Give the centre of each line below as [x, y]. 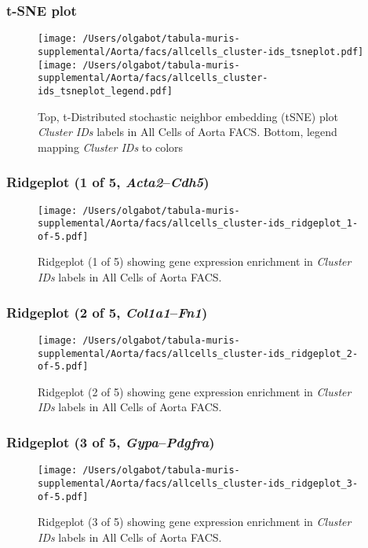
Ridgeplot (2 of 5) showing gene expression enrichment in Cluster [195, 391]
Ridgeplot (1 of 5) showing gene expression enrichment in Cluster [195, 261]
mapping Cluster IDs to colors [111, 147]
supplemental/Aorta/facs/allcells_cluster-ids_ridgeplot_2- [198, 353]
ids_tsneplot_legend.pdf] [105, 91]
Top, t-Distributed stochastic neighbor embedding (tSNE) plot [188, 116]
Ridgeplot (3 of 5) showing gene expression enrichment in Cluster [195, 522]
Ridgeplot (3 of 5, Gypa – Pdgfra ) [111, 441]
